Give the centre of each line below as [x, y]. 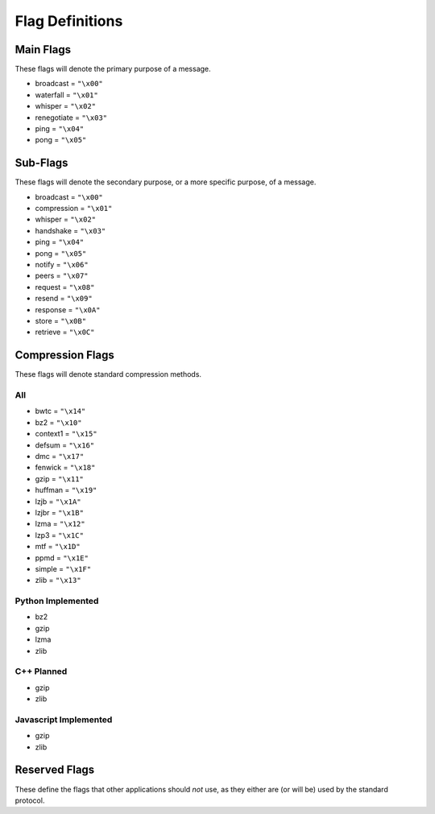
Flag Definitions [69, 21]
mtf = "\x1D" [58, 547]
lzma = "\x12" [60, 524]
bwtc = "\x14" [60, 411]
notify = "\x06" [62, 265]
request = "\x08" [65, 287]
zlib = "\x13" [58, 581]
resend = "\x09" [64, 299]
